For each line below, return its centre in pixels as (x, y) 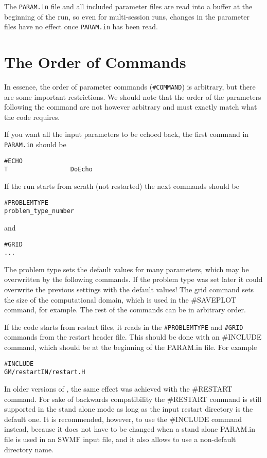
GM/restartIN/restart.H (45, 372)
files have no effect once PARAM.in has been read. (81, 27)
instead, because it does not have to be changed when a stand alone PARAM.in (130, 429)
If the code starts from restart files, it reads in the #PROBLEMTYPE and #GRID (124, 327)
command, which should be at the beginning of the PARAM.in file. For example (131, 347)
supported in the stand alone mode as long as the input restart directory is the (129, 409)
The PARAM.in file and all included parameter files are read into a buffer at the (128, 6)
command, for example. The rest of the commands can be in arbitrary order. (125, 310)
